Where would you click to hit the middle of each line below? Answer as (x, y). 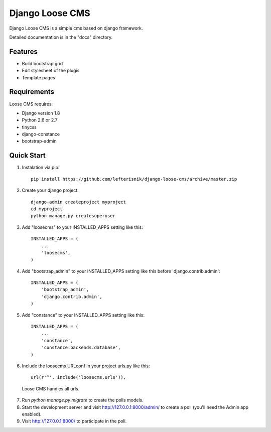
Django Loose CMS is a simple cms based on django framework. (76, 28)
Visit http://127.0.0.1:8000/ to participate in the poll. (74, 421)
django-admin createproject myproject (79, 202)
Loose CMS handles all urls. (51, 388)
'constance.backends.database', (81, 348)
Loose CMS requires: (31, 104)
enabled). (32, 414)
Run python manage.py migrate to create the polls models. (83, 400)
